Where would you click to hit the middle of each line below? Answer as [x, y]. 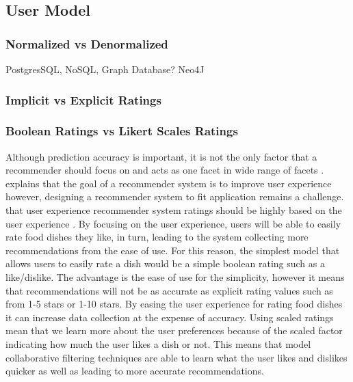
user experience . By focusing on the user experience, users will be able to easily [173, 223]
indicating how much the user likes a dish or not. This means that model [158, 343]
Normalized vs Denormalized [87, 43]
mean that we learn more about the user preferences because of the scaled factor [174, 330]
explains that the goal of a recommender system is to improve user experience [169, 183]
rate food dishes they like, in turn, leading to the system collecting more [157, 237]
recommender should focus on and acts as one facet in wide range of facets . [165, 170]
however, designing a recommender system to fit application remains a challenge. [175, 196]
